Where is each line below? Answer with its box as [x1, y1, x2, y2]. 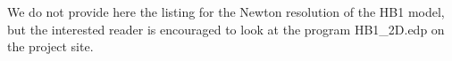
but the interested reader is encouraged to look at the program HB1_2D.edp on [7, 19, 445, 38]
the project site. [7, 37, 94, 56]
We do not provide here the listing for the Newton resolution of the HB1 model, [7, 3, 445, 20]
